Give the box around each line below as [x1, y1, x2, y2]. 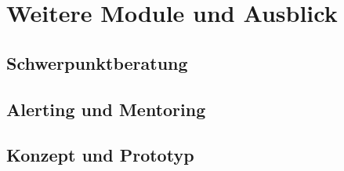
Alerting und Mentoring [6, 96, 206, 121]
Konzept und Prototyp [6, 143, 194, 167]
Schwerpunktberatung [6, 50, 188, 75]
